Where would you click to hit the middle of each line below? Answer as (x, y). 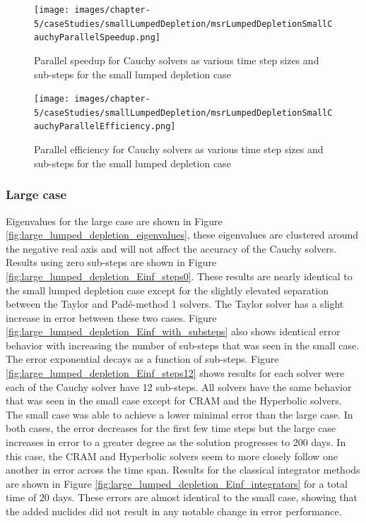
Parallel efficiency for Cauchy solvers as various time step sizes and (179, 149)
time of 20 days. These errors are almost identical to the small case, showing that (182, 497)
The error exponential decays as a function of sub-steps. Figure (142, 359)
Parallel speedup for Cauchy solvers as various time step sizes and (177, 60)
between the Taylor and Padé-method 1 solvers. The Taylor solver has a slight (175, 304)
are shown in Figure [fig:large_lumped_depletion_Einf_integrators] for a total (177, 483)
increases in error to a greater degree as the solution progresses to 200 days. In (176, 442)
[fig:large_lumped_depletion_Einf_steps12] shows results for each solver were (175, 373)
